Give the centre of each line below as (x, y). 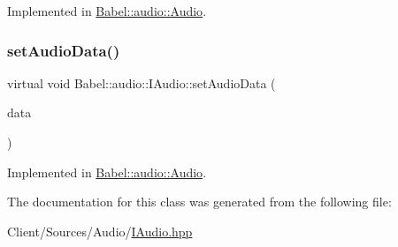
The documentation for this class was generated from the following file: (199, 202)
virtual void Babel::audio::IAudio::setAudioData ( (142, 82)
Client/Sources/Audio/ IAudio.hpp (100, 231)
